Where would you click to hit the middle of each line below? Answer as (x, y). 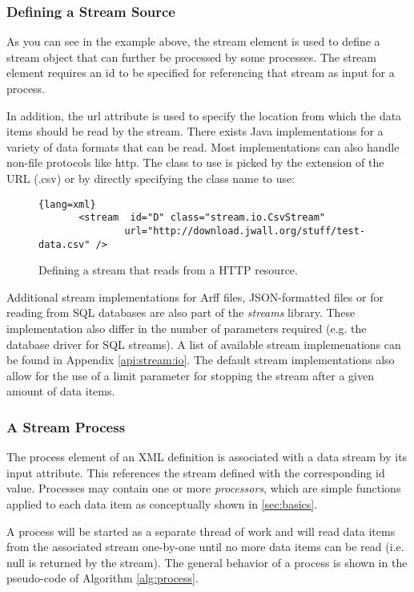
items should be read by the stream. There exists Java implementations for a (195, 131)
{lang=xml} (67, 204)
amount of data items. (61, 391)
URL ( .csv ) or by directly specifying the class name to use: (151, 178)
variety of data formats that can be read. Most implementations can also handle (203, 146)
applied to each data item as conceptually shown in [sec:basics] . (162, 503)
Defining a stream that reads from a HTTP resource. (168, 270)
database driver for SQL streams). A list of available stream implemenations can (204, 344)
